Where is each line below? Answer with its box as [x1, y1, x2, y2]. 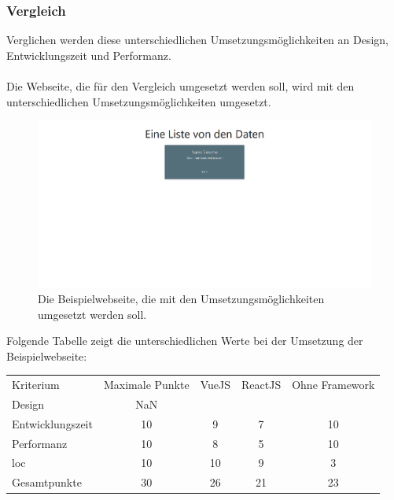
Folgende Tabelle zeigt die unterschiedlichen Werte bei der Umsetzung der [6, 332, 363, 349]
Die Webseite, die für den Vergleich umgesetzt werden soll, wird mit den [6, 78, 355, 94]
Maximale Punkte [103, 376, 190, 393]
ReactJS [241, 376, 282, 393]
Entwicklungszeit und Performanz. [6, 46, 171, 63]
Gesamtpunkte [12, 474, 82, 491]
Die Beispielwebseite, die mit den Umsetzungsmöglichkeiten [38, 290, 325, 306]
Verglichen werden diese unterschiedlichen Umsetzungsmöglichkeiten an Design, [6, 31, 388, 48]
